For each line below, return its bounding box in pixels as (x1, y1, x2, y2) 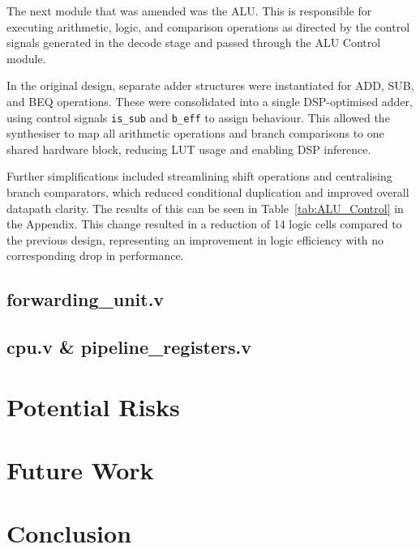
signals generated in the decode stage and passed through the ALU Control (6, 34, 381, 51)
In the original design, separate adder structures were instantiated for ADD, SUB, (6, 77, 414, 94)
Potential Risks (6, 389, 180, 423)
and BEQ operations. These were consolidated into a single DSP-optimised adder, (6, 92, 414, 109)
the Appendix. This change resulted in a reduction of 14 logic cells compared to (6, 215, 402, 232)
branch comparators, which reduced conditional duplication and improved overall (6, 184, 409, 200)
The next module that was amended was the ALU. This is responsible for (6, 2, 372, 19)
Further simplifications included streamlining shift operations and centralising (6, 168, 392, 185)
